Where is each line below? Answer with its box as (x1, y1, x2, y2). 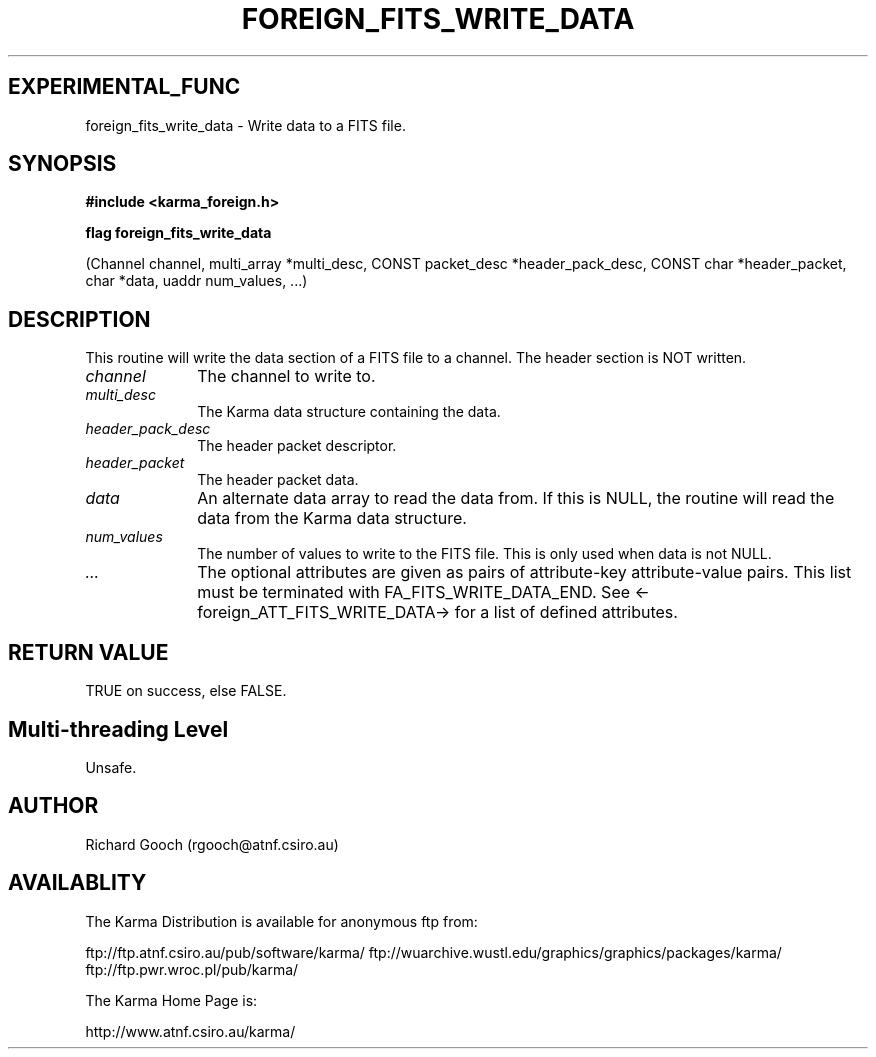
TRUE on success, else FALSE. (85, 682, 287, 700)
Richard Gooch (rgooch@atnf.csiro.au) (85, 835, 339, 853)
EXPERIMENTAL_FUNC (8, 74, 241, 100)
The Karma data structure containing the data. (197, 403, 501, 421)
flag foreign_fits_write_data (85, 224, 272, 242)
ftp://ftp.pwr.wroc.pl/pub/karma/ (85, 960, 299, 978)
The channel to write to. (197, 366, 376, 387)
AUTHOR (8, 793, 99, 819)
